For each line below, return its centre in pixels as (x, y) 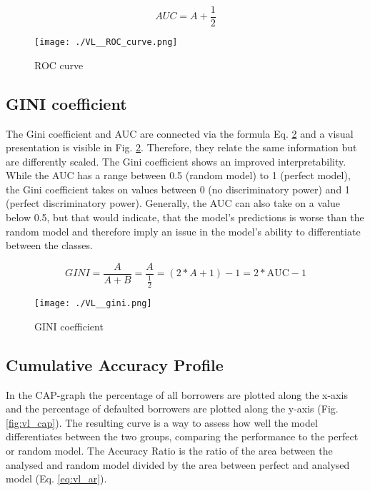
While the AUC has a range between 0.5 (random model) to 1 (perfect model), (178, 175)
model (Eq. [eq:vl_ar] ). (56, 479)
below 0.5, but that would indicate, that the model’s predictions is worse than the (185, 217)
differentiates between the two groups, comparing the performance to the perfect (182, 436)
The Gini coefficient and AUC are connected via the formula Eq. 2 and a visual (180, 133)
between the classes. (49, 245)
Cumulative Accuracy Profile (115, 364)
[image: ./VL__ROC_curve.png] (106, 42)
